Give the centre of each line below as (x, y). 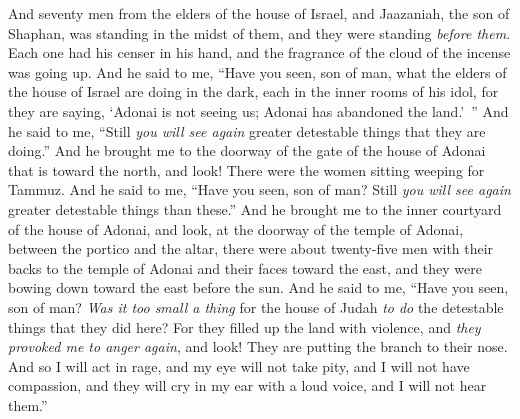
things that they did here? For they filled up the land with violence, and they (244, 326)
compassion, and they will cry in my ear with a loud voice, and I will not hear (247, 385)
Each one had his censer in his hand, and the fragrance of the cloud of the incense (259, 52)
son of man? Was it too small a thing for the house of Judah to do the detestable (256, 306)
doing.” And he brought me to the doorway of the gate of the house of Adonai (247, 150)
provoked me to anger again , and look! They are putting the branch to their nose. (258, 346)
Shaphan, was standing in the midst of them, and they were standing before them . (259, 32)
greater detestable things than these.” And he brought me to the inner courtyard (255, 208)
